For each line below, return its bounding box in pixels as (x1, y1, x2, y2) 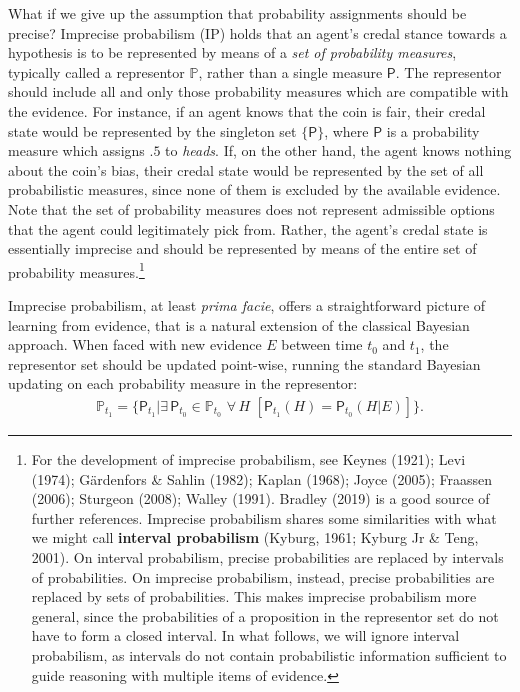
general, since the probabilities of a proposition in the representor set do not (31, 605, 499, 626)
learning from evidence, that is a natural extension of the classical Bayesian (8, 314, 470, 335)
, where (324, 120, 369, 141)
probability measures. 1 (8, 258, 145, 282)
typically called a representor (8, 61, 185, 82)
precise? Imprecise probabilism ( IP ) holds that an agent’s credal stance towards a (8, 22, 507, 43)
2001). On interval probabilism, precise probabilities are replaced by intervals (31, 546, 504, 567)
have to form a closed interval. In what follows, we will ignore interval (31, 625, 460, 646)
